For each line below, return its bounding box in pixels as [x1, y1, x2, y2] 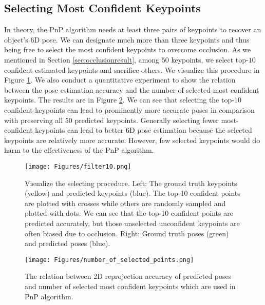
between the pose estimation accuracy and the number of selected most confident [4, 84, 259, 95]
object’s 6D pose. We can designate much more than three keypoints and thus [4, 34, 250, 45]
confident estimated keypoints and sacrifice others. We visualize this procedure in [4, 64, 260, 75]
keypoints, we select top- [171, 54, 249, 65]
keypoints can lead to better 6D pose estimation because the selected [35, 125, 252, 135]
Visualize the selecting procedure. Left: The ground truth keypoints [25, 177, 237, 188]
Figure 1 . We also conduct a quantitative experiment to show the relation [4, 74, 236, 85]
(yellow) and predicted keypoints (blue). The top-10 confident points [25, 188, 240, 198]
